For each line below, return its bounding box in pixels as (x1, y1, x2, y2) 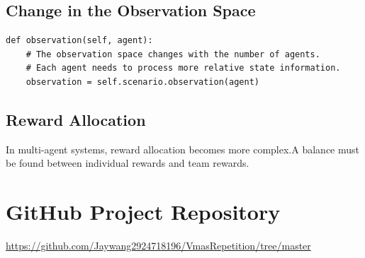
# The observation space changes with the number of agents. (26, 49, 320, 59)
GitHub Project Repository (6, 197, 281, 226)
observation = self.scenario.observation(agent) (26, 76, 259, 87)
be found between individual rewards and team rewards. (6, 156, 249, 170)
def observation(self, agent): (6, 35, 153, 46)
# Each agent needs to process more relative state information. (26, 63, 341, 74)
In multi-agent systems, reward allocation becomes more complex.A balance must (6, 141, 359, 156)
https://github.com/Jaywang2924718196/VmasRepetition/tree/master (6, 238, 311, 253)
